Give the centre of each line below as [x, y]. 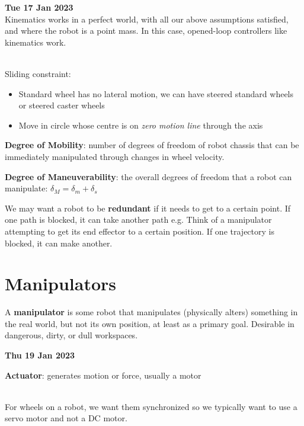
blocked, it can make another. [59, 243]
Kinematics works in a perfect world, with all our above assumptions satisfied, [147, 19]
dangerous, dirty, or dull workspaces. [71, 335]
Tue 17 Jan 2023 [39, 7]
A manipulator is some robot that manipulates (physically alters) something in [151, 312]
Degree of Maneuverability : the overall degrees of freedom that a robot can [148, 176]
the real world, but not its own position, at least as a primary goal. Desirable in [150, 323]
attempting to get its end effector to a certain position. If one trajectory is [140, 231]
